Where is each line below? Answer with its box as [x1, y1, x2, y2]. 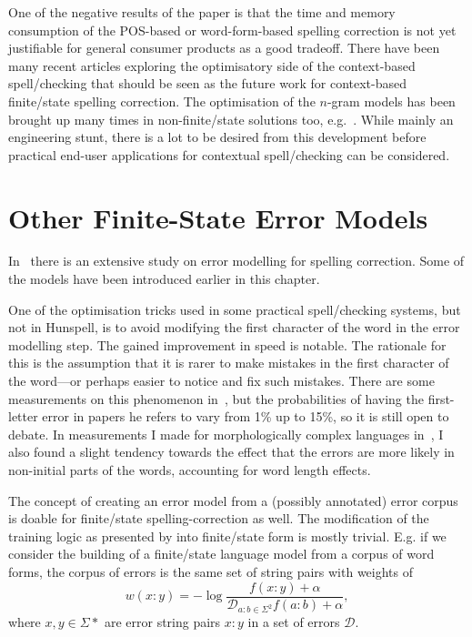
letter [8, 407, 38, 426]
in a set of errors [247, 612, 340, 632]
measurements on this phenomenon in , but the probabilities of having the [8, 389, 424, 408]
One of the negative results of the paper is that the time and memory [8, 3, 396, 21]
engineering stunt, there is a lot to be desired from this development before [8, 127, 427, 147]
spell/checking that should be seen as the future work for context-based [8, 74, 407, 93]
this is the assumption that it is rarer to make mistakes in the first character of [8, 353, 449, 372]
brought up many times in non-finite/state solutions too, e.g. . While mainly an [8, 109, 454, 128]
